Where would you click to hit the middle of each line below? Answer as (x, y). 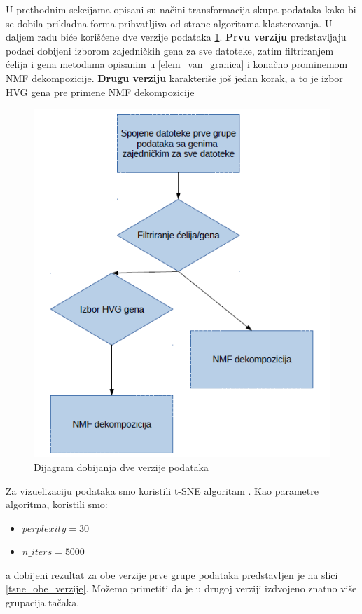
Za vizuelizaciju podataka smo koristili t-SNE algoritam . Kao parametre (162, 490)
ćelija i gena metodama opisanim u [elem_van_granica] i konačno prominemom (177, 64)
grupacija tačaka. (43, 602)
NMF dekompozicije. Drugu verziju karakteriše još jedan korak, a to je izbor (174, 77)
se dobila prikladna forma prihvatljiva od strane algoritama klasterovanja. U (169, 23)
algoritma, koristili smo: (57, 504)
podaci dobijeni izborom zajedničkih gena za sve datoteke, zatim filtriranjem (170, 50)
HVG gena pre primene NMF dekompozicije (100, 91)
